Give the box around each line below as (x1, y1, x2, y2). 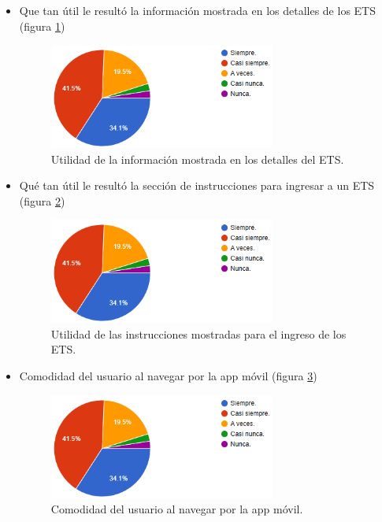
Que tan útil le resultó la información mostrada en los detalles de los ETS (19, 2, 376, 18)
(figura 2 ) (19, 192, 65, 209)
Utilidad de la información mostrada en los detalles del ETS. (50, 150, 344, 167)
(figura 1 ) (19, 17, 65, 34)
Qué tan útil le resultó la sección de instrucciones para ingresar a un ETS (19, 177, 375, 194)
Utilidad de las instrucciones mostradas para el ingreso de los (50, 325, 347, 342)
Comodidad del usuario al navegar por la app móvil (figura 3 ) (19, 368, 317, 384)
